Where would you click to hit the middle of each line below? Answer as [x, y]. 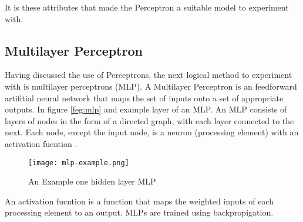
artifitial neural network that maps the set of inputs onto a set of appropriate [144, 98]
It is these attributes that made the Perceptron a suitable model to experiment [147, 7]
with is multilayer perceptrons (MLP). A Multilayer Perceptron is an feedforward [151, 86]
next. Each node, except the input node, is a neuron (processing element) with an [152, 132]
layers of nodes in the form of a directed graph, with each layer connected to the [149, 120]
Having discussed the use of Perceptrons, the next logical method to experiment [149, 75]
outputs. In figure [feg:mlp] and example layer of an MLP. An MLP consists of [146, 109]
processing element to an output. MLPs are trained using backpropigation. [139, 212]
